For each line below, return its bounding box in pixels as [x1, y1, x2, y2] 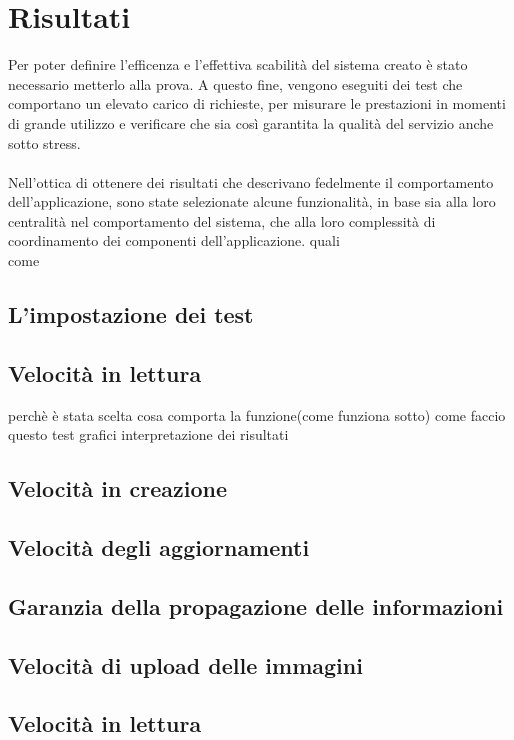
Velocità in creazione [8, 473, 227, 504]
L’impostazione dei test [8, 299, 254, 330]
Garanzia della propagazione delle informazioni [8, 590, 504, 621]
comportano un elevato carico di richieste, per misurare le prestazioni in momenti [8, 93, 506, 114]
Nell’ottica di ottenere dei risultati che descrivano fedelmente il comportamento [8, 171, 494, 192]
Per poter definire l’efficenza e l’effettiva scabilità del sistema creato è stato [8, 54, 468, 75]
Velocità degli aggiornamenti [8, 532, 310, 562]
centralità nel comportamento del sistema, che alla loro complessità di [8, 210, 436, 231]
